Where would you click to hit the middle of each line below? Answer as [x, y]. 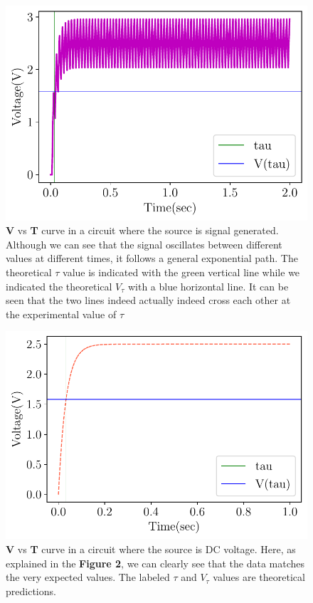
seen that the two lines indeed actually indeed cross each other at [148, 300]
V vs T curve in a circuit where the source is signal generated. [142, 230]
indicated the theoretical [59, 286]
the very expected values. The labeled [88, 577]
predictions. [31, 591]
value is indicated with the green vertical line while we [181, 272]
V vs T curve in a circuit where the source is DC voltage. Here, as [151, 549]
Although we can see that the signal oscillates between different [144, 244]
